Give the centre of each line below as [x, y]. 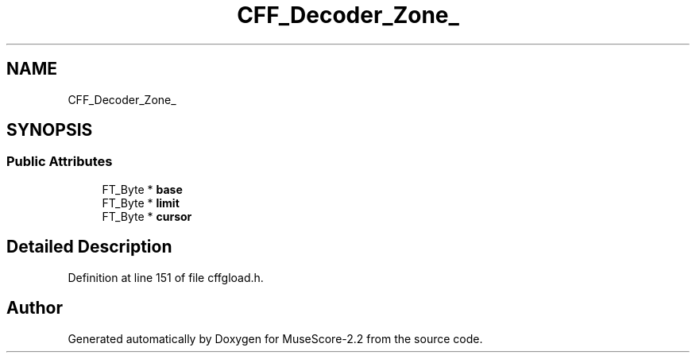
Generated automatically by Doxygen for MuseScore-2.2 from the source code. [275, 338]
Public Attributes [60, 162]
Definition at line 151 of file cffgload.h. [166, 277]
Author [35, 308]
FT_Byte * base [142, 189]
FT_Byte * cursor [147, 216]
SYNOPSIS [50, 130]
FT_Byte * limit [141, 203]
